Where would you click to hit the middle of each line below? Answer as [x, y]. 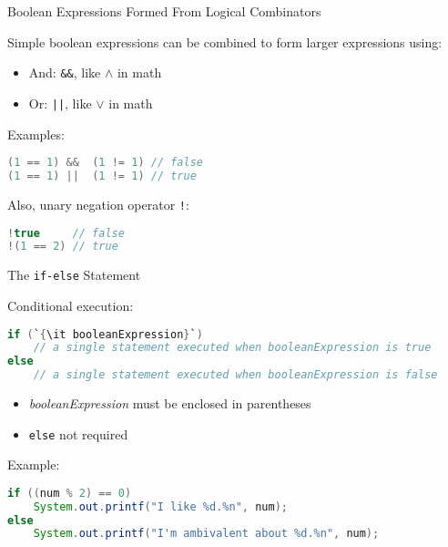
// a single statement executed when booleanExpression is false [235, 375]
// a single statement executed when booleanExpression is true [232, 348]
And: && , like [65, 72]
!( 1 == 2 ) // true [63, 247]
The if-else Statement [74, 275]
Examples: [36, 134]
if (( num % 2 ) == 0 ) [70, 493]
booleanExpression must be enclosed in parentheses [170, 403]
